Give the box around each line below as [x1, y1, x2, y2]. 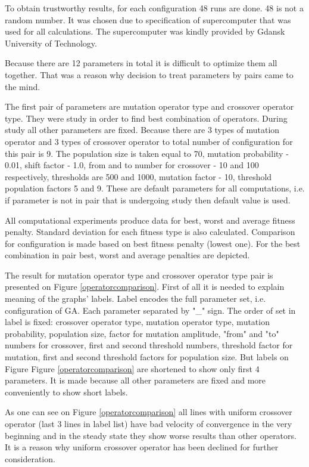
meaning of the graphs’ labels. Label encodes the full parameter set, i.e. [5, 292, 266, 305]
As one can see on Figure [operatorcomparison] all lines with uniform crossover [5, 406, 292, 418]
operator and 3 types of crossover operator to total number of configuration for [5, 135, 293, 147]
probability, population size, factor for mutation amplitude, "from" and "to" [5, 327, 279, 339]
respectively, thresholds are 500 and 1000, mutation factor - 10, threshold [5, 170, 272, 183]
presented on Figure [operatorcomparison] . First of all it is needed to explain [5, 280, 285, 293]
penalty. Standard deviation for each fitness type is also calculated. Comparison [5, 225, 295, 238]
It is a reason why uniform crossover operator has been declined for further [5, 441, 279, 453]
